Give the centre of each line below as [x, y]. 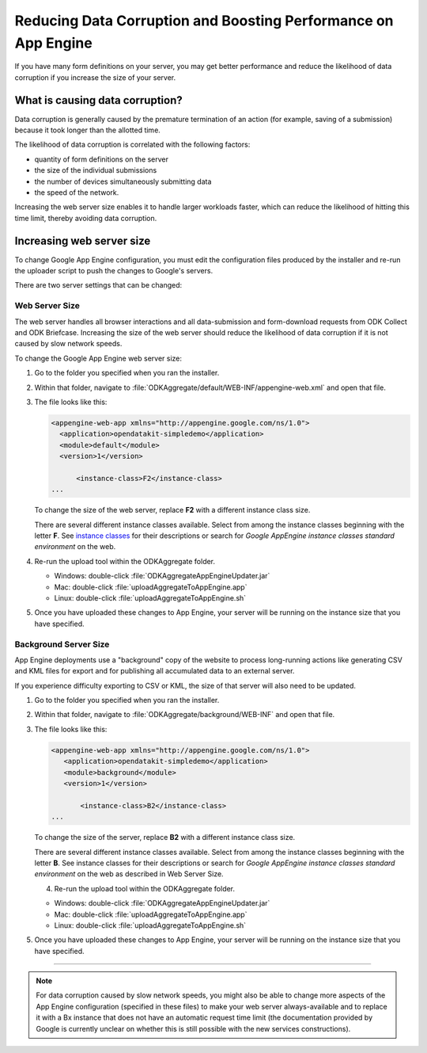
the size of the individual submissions [96, 170]
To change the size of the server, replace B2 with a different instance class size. [165, 837]
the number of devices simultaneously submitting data [123, 181]
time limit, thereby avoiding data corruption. [86, 218]
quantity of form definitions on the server [102, 159]
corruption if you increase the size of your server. [95, 77]
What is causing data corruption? [99, 100]
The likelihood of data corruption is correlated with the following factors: [132, 145]
